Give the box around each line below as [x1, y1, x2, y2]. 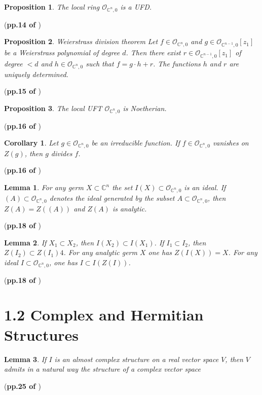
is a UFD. [120, 2, 152, 12]
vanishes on [212, 137, 249, 148]
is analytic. [112, 203, 147, 213]
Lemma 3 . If [4, 353, 47, 364]
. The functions [153, 58, 201, 68]
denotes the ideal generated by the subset [49, 192, 175, 203]
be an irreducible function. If [91, 137, 180, 148]
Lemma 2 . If [4, 237, 47, 247]
